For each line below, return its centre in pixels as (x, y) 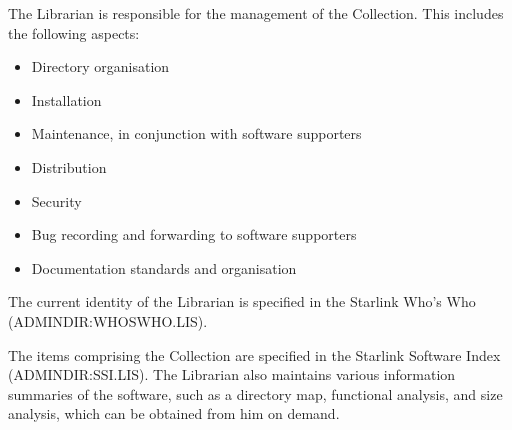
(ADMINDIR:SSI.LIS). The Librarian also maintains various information (232, 374)
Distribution (69, 166)
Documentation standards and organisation (164, 267)
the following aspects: (74, 32)
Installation (66, 99)
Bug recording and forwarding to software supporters (194, 234)
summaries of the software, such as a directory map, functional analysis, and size (255, 393)
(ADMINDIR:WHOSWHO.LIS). (108, 320)
